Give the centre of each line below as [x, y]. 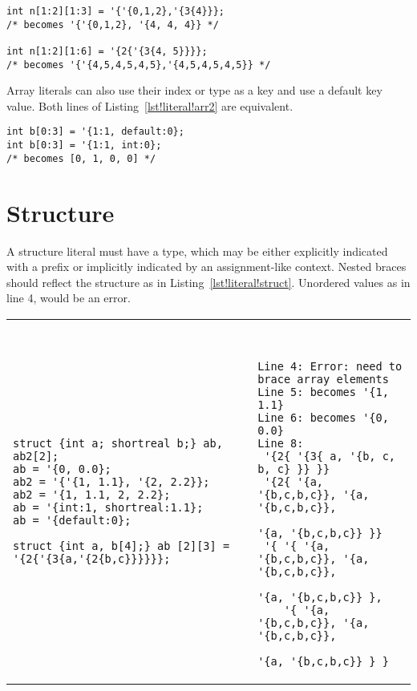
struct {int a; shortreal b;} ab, [118, 443]
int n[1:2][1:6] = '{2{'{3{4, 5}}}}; [107, 51]
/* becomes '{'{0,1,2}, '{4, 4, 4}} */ [113, 24]
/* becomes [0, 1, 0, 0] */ [81, 158]
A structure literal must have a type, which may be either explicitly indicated [197, 251]
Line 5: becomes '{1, [323, 392]
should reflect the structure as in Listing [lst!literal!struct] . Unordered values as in [208, 282]
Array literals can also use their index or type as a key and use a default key [194, 90]
